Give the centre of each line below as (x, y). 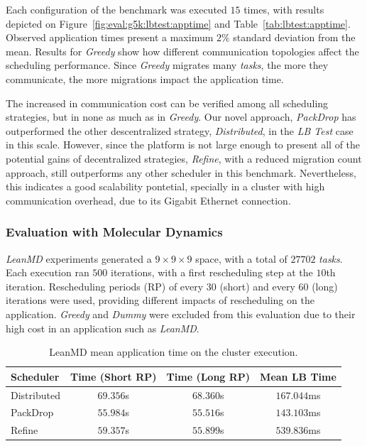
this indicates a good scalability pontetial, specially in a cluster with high (165, 186)
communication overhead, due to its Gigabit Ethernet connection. (148, 200)
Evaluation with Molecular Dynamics (114, 232)
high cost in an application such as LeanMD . (103, 328)
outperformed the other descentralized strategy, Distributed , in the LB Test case (180, 130)
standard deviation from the (294, 37)
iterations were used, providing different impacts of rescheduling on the (160, 300)
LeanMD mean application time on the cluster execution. (174, 352)
